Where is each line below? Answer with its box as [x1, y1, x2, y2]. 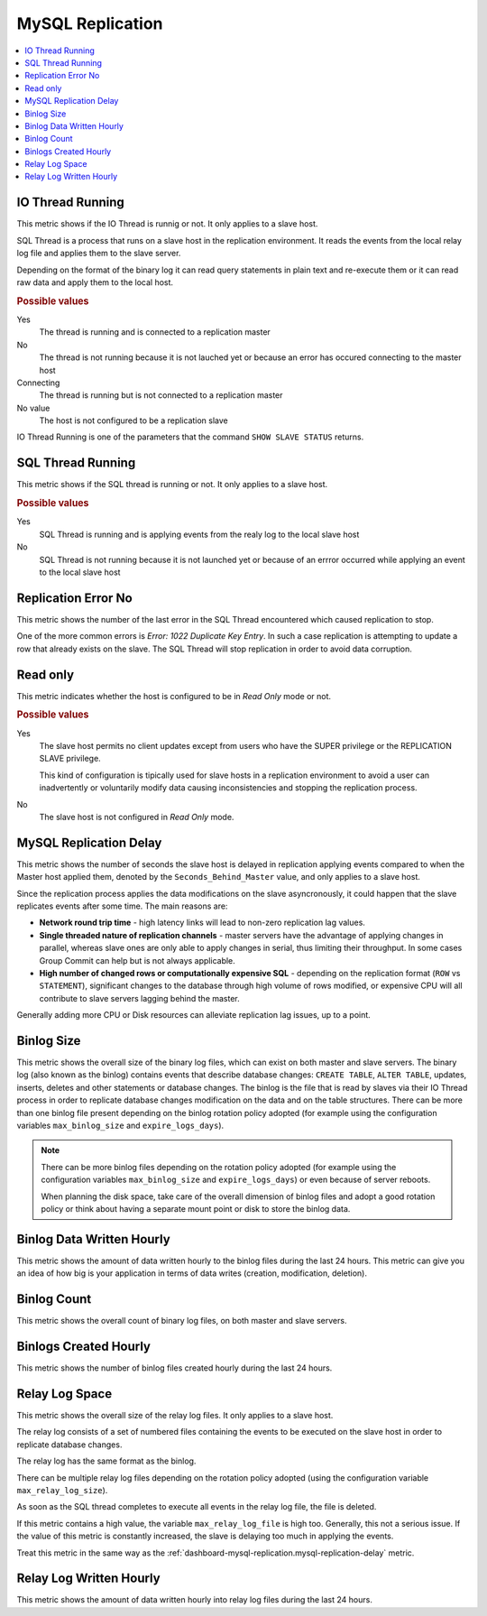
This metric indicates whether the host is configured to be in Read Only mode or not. [16, 690, 332, 701]
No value [16, 402, 51, 413]
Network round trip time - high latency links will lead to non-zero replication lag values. [39, 917, 365, 928]
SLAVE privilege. [39, 753, 101, 764]
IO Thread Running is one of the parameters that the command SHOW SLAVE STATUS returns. [16, 431, 364, 442]
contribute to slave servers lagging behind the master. [39, 993, 241, 1003]
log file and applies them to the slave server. [16, 248, 181, 259]
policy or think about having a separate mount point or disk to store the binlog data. [41, 1204, 351, 1214]
